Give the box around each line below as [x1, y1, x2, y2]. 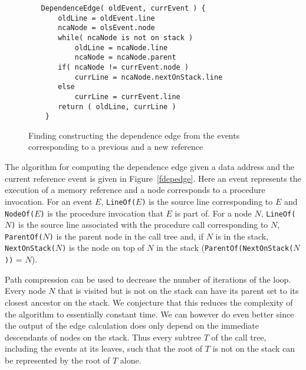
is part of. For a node [175, 207, 252, 219]
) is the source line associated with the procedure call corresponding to [11, 218, 268, 231]
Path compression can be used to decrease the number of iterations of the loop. [5, 273, 291, 285]
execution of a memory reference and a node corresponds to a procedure [5, 184, 265, 196]
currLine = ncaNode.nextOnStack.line [74, 73, 223, 81]
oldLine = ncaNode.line [74, 43, 168, 52]
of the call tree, [211, 330, 266, 343]
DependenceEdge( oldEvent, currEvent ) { [41, 4, 206, 12]
